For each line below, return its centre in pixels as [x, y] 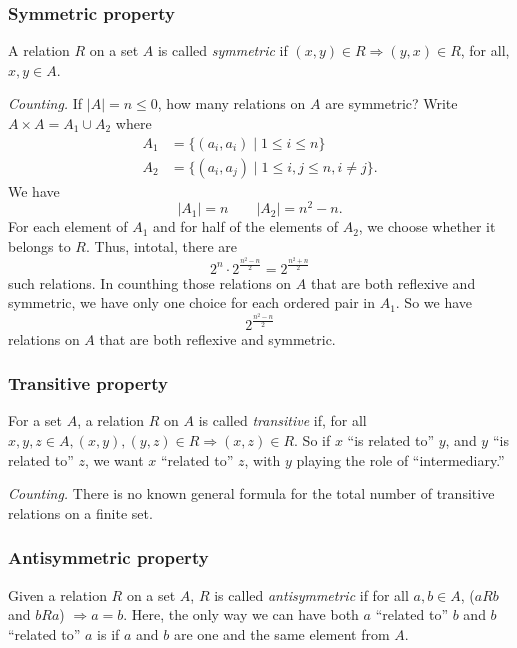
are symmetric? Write [391, 103]
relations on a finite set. [80, 512]
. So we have [434, 302]
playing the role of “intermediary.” [400, 459]
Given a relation [57, 594]
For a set [35, 420]
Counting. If [45, 103]
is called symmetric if [222, 50]
